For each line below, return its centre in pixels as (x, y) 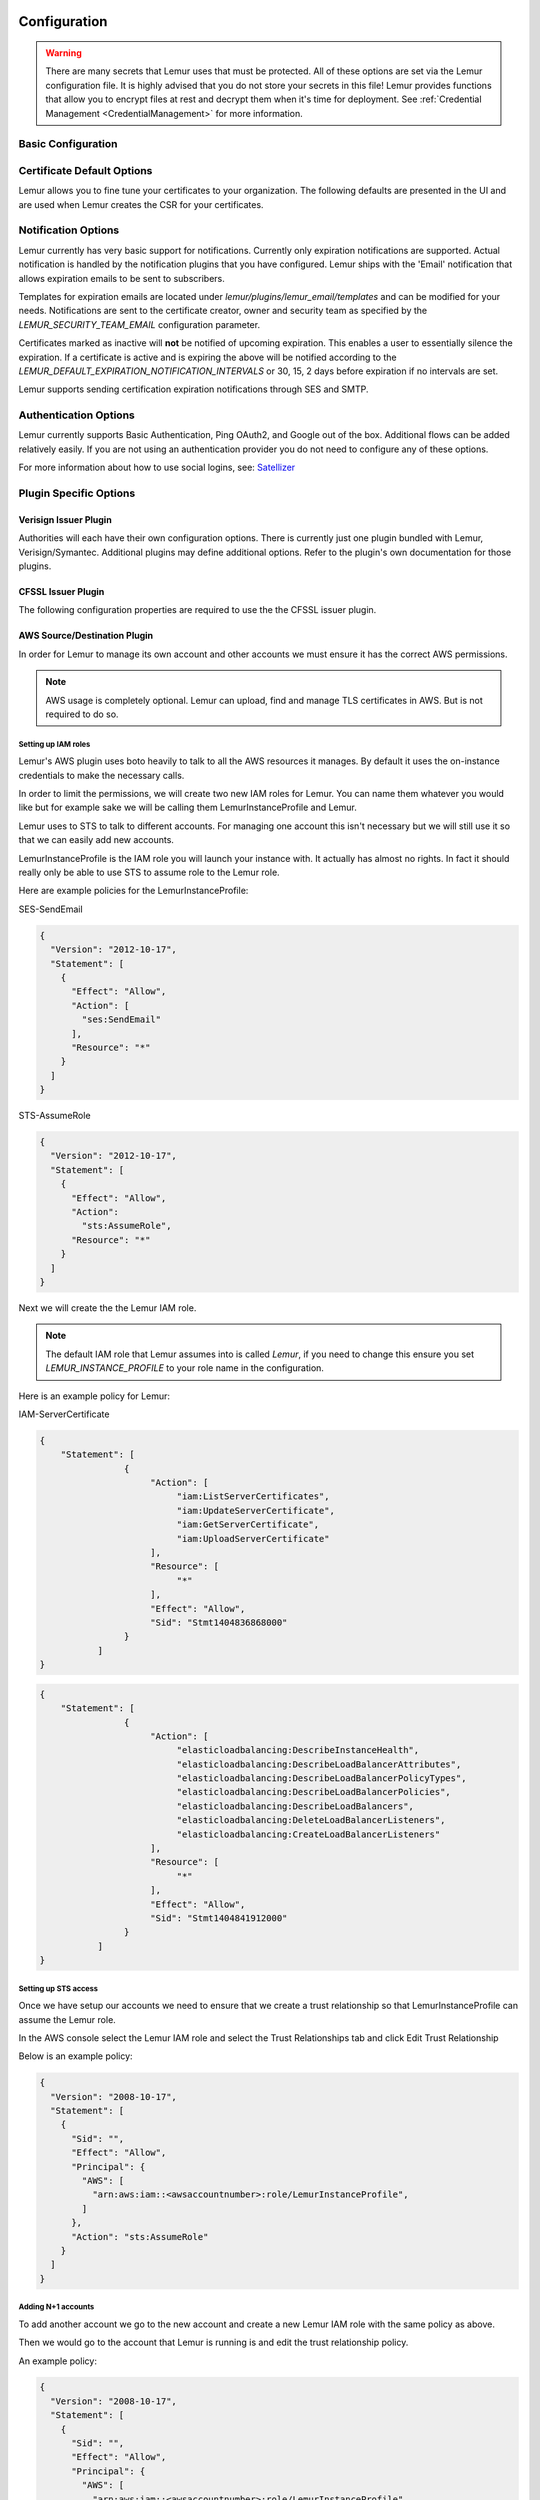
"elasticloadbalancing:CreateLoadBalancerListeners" (308, 1834)
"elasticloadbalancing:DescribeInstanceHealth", (298, 1750)
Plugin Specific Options (77, 493)
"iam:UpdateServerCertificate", (255, 1510)
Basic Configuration (68, 144)
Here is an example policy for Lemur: (94, 1396)
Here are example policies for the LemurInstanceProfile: (133, 891)
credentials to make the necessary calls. (101, 775)
